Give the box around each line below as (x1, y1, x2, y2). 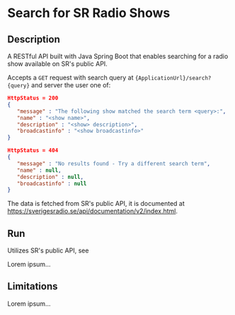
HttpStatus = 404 (7, 147, 59, 154)
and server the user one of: (31, 81, 111, 89)
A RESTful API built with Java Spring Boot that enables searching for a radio (7, 52, 229, 60)
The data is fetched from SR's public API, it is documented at (7, 199, 185, 208)
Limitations (7, 280, 58, 292)
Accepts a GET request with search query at (7, 73, 134, 82)
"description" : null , (16, 173, 84, 180)
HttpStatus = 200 (7, 94, 59, 101)
